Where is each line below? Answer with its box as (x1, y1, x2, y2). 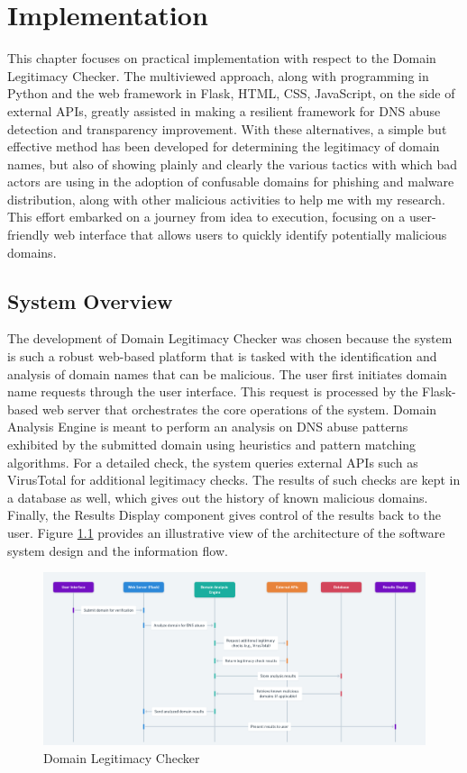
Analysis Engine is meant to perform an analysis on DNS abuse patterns (7, 417, 408, 436)
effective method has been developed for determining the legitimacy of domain (7, 137, 440, 156)
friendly (7, 225, 50, 244)
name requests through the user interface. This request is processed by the (7, 382, 418, 401)
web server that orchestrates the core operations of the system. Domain (41, 399, 437, 418)
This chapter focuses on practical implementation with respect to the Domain (7, 49, 436, 68)
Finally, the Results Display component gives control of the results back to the (7, 505, 441, 524)
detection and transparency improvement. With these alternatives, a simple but (7, 119, 447, 138)
